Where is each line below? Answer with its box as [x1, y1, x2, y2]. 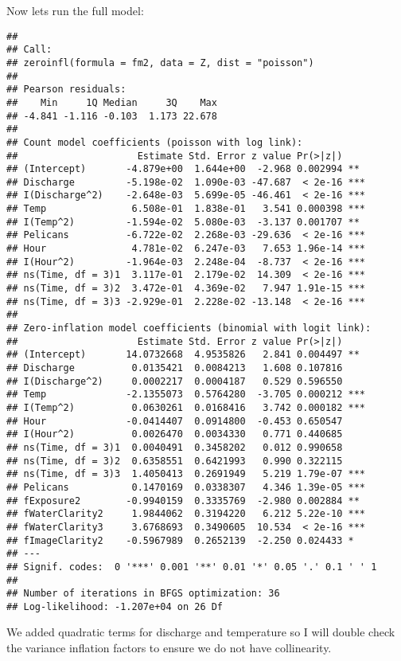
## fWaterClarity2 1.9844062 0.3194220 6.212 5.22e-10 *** [6, 508, 366, 520]
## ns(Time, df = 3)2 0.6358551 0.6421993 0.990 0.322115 [6, 455, 343, 467]
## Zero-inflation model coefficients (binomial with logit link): [6, 323, 372, 334]
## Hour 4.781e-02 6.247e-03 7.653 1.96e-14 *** [6, 243, 366, 255]
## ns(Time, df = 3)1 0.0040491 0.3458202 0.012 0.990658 [6, 441, 343, 453]
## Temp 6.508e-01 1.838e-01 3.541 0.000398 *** [6, 203, 366, 215]
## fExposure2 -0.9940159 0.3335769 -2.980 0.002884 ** [6, 495, 360, 507]
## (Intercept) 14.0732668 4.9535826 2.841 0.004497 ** [6, 349, 360, 361]
